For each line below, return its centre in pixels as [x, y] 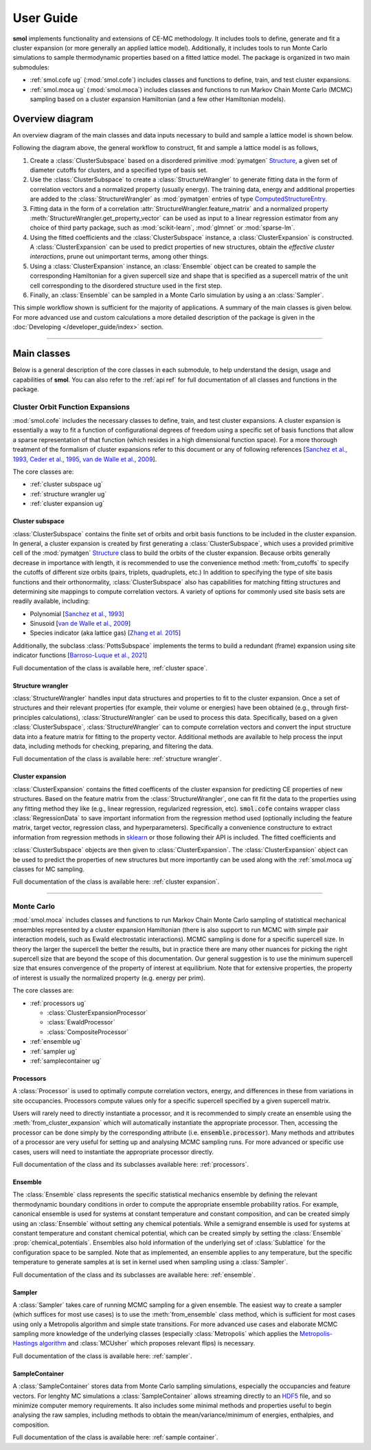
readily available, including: [51, 601]
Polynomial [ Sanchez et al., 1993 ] [77, 614]
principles [27, 717]
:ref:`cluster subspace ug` [66, 484]
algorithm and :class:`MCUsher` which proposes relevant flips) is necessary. [147, 1343]
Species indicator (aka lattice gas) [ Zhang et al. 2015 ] [105, 633]
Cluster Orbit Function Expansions [71, 407]
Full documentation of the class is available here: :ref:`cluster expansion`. [116, 882]
